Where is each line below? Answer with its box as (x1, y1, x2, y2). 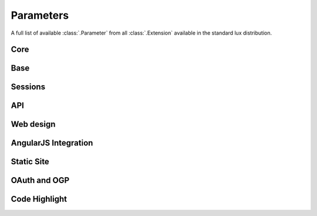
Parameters (11, 9, 69, 22)
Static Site (11, 157, 49, 167)
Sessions (11, 82, 46, 92)
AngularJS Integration (11, 138, 93, 148)
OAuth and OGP (11, 176, 70, 185)
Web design (11, 119, 56, 129)
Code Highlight (11, 194, 68, 204)
